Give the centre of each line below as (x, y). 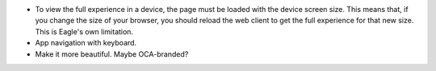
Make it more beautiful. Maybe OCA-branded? (112, 54)
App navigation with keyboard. (86, 43)
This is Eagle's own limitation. (84, 31)
